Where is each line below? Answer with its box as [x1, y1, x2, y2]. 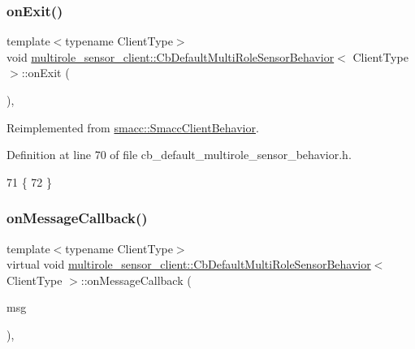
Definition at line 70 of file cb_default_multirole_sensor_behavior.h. [6, 146, 352, 163]
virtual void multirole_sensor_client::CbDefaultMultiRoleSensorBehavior [6, 256, 371, 273]
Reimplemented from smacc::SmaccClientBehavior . [6, 118, 259, 136]
